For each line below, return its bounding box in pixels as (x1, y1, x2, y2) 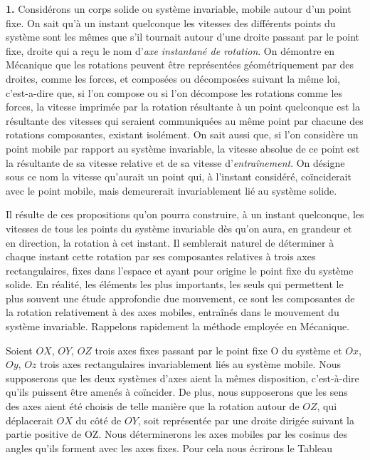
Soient (6, 342, 33, 357)
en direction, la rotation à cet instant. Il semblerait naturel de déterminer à (6, 235, 334, 250)
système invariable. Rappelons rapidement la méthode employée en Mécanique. (6, 319, 350, 334)
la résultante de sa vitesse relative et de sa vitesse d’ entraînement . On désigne (6, 155, 345, 170)
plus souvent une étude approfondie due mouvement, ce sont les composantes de (6, 290, 355, 305)
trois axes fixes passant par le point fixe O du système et (95, 342, 342, 357)
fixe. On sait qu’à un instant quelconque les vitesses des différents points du (6, 15, 336, 30)
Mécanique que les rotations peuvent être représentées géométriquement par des (6, 57, 354, 72)
